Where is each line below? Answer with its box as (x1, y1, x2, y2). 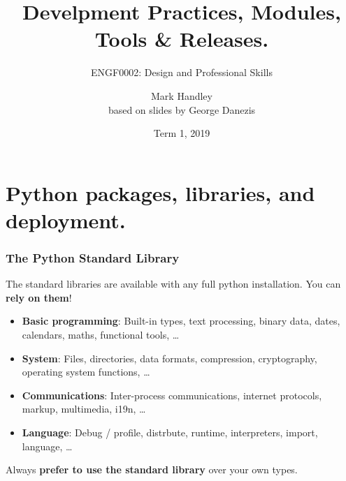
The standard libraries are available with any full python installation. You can (6, 276, 341, 291)
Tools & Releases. (94, 24, 269, 53)
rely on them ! (6, 290, 72, 304)
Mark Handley (151, 88, 212, 103)
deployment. (6, 205, 126, 234)
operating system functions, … (22, 364, 150, 379)
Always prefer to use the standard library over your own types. (6, 462, 298, 477)
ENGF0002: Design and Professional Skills (91, 65, 273, 80)
